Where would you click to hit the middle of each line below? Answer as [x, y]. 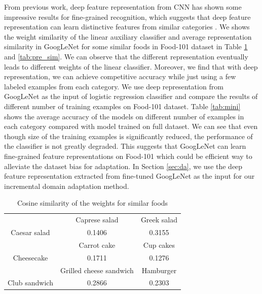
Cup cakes [159, 244]
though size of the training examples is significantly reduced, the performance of [128, 136]
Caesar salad [30, 232]
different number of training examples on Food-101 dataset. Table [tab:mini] [122, 106]
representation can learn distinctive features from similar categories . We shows [127, 27]
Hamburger [159, 270]
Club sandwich [30, 283]
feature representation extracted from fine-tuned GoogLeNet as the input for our [129, 176]
